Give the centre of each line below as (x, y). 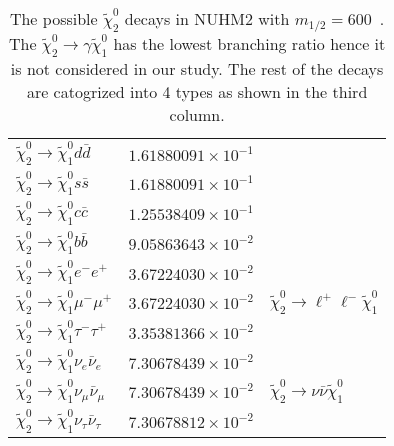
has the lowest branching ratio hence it (249, 44)
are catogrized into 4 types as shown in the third (197, 92)
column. (197, 115)
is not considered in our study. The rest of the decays (197, 69)
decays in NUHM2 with (207, 18)
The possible (53, 18)
